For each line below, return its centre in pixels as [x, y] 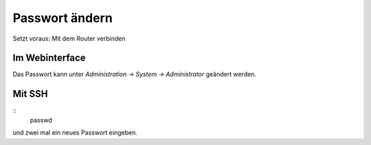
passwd [41, 120]
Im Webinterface [49, 58]
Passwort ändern [63, 18]
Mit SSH [30, 94]
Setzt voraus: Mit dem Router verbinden [69, 38]
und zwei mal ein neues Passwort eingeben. [75, 133]
